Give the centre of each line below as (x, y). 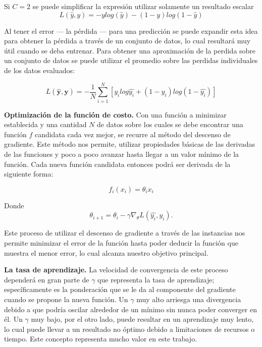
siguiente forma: (29, 174)
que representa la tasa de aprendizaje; (156, 279)
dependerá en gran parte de (47, 279)
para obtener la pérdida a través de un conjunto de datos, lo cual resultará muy (127, 41)
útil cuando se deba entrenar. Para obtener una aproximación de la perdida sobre (130, 50)
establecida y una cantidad (45, 124)
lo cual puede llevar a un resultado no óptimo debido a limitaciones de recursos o (129, 329)
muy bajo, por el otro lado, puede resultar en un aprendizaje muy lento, (142, 319)
